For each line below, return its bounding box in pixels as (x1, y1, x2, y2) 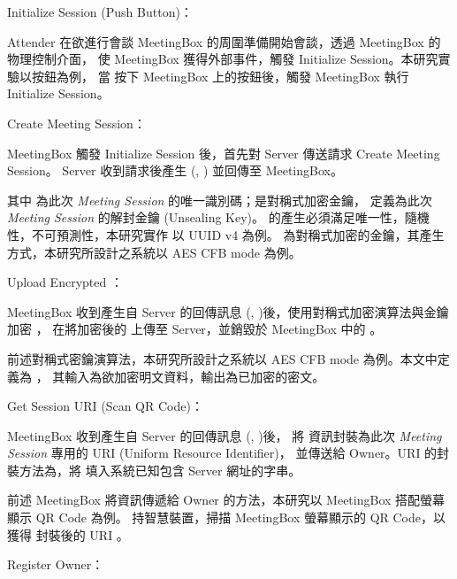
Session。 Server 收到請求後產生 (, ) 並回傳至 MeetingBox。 (7, 161, 343, 180)
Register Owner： (7, 555, 104, 574)
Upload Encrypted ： (7, 273, 123, 291)
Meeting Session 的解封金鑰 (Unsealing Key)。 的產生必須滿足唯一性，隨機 (7, 208, 430, 227)
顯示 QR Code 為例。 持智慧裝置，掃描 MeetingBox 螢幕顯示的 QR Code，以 (7, 508, 446, 527)
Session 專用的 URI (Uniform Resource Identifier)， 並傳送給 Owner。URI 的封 (7, 444, 450, 462)
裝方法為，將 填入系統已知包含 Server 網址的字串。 (7, 460, 301, 479)
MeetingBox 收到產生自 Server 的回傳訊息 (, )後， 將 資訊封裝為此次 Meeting (7, 426, 442, 444)
